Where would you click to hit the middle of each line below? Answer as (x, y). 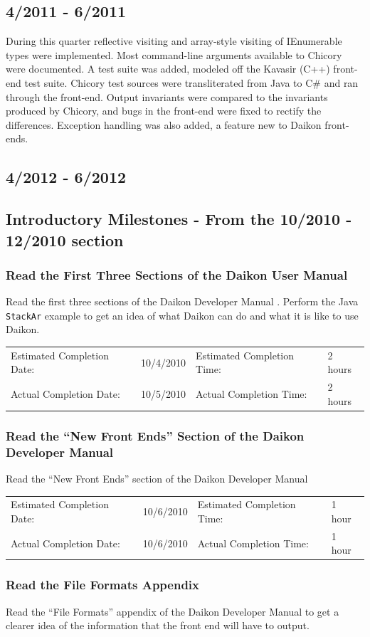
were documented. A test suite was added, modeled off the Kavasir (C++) (168, 69)
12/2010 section (65, 239)
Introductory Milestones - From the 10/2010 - (179, 219)
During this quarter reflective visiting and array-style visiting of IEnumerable (174, 41)
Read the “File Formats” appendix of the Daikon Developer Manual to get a (173, 611)
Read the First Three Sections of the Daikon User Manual (177, 274)
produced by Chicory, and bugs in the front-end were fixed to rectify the (164, 111)
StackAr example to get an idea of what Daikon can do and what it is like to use (182, 315)
